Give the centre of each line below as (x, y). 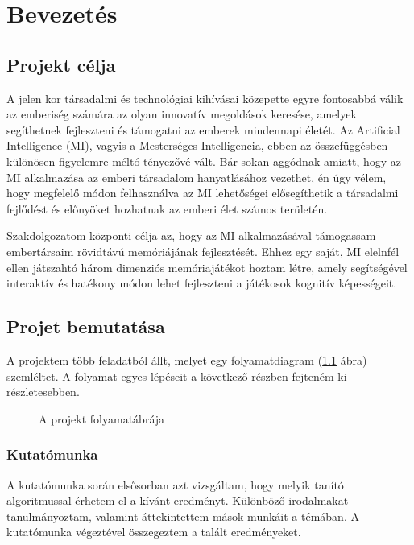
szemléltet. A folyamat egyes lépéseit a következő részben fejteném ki (177, 376)
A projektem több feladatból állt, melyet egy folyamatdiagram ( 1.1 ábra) (187, 359)
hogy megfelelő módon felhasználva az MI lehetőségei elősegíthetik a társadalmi (203, 193)
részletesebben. (43, 392)
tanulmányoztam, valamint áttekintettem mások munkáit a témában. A (183, 516)
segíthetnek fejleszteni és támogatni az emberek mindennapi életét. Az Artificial (203, 129)
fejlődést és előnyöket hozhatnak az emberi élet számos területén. (167, 208)
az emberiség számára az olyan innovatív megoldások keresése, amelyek (182, 114)
